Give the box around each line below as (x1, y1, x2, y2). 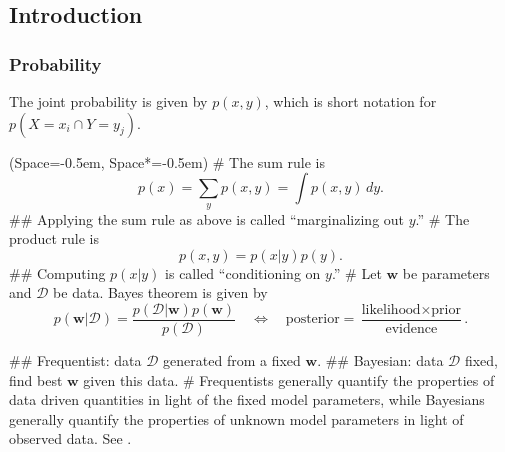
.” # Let (331, 262, 382, 283)
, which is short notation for (264, 91, 437, 111)
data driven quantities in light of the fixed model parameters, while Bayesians (9, 389, 485, 410)
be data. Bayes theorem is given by (53, 282, 268, 303)
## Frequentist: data (9, 350, 142, 371)
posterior (285, 312, 340, 327)
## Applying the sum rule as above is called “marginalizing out (9, 208, 405, 229)
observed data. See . (9, 428, 132, 449)
